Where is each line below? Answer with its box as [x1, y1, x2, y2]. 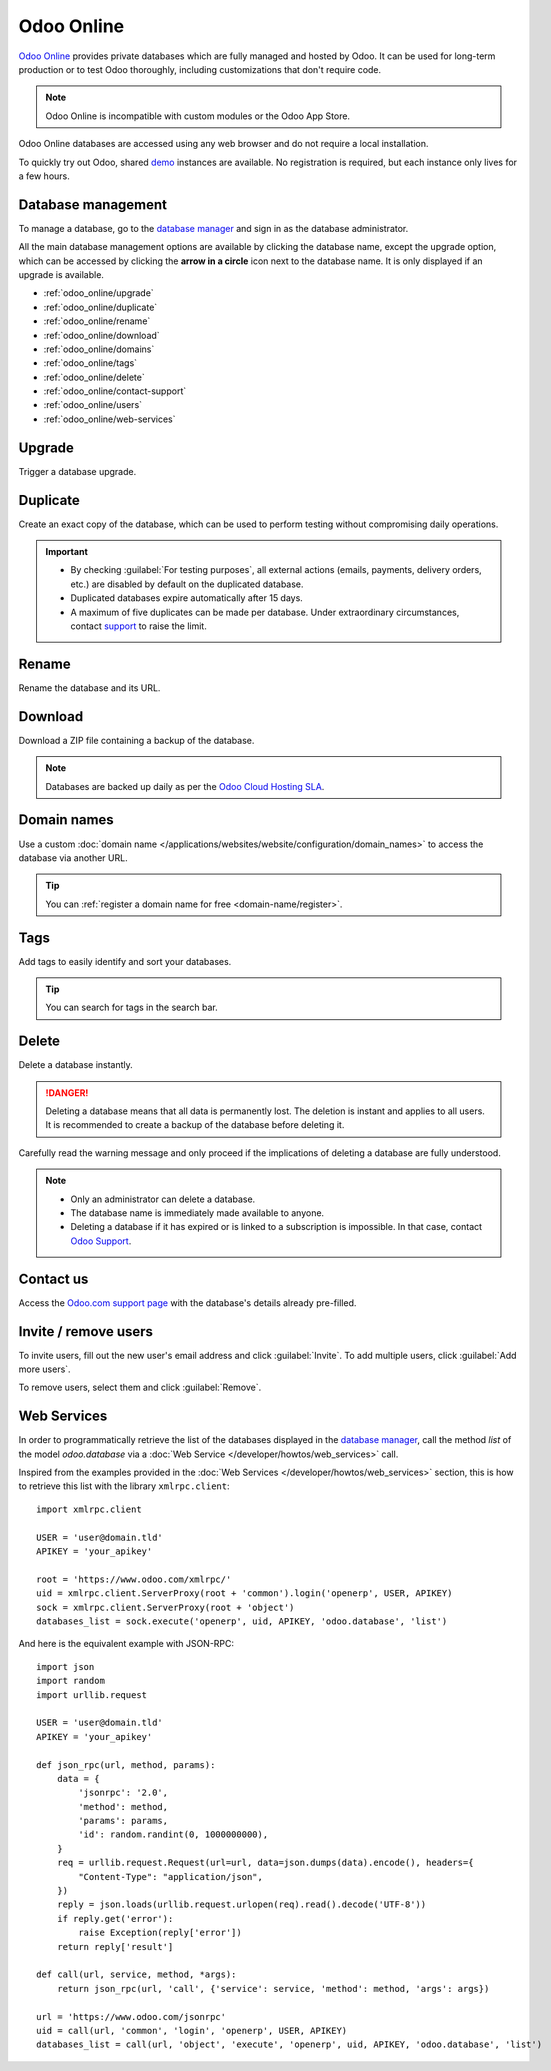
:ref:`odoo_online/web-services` [43, 413, 176, 425]
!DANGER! [45, 1086, 89, 1099]
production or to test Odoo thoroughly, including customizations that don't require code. [18, 63, 382, 75]
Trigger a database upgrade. [18, 465, 137, 477]
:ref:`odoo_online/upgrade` [43, 287, 154, 299]
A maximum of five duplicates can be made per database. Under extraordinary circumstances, [70, 606, 460, 618]
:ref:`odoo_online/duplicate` [43, 301, 158, 313]
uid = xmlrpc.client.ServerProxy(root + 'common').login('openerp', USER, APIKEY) [36, 1588, 453, 1599]
